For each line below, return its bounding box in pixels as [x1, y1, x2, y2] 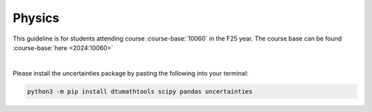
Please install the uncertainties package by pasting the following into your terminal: [12, 69, 249, 77]
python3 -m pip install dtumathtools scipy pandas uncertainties [27, 87, 253, 96]
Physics [12, 10, 60, 25]
